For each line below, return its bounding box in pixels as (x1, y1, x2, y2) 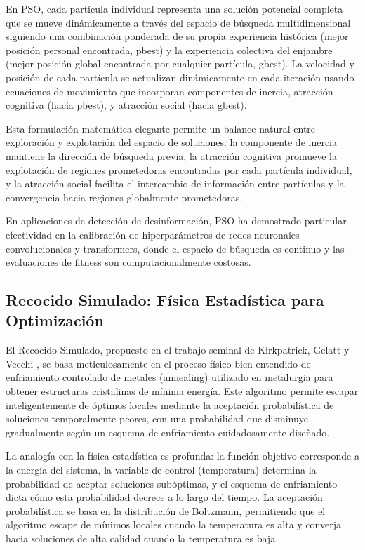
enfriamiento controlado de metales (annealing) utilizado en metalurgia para (6, 370, 333, 384)
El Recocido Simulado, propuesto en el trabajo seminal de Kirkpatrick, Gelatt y (6, 342, 350, 357)
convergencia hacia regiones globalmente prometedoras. (6, 189, 243, 204)
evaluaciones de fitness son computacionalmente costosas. (6, 255, 251, 269)
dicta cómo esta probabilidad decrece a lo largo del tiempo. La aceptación (6, 490, 323, 504)
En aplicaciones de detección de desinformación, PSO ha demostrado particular (6, 213, 347, 228)
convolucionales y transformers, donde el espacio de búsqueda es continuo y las (6, 241, 345, 255)
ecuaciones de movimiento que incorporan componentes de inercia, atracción (6, 83, 333, 98)
